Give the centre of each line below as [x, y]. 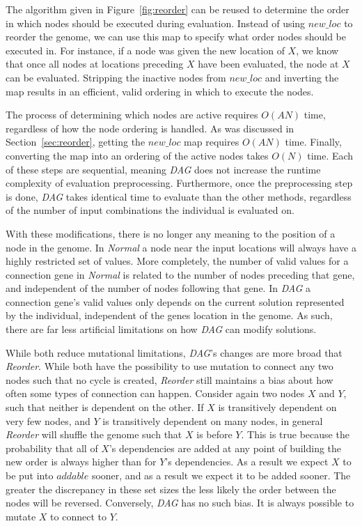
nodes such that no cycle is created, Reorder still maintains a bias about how [170, 379]
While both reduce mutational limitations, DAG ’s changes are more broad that [174, 352]
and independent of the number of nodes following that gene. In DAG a [158, 288]
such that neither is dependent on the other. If [105, 407]
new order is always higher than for [81, 462]
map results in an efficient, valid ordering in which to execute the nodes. [160, 91]
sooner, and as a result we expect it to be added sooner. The [221, 475]
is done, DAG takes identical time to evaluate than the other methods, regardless [179, 196]
